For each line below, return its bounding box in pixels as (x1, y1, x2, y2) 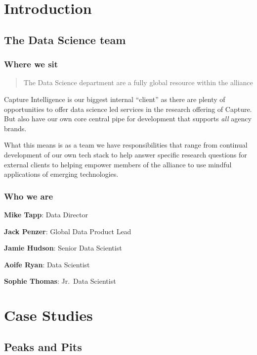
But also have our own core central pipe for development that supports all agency (4, 113, 252, 124)
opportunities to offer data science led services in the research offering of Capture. (4, 103, 252, 114)
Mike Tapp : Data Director (4, 209, 88, 219)
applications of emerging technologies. (4, 169, 119, 179)
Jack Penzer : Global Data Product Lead (4, 226, 131, 236)
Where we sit (4, 58, 58, 70)
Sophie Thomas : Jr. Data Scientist (4, 276, 116, 286)
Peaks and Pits (4, 339, 82, 354)
